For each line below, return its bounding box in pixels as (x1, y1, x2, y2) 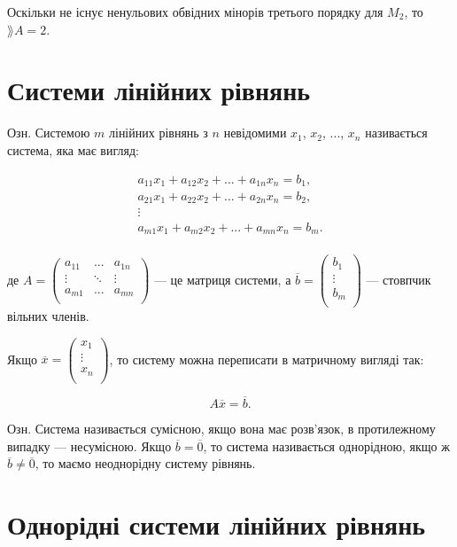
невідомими (223, 123, 287, 142)
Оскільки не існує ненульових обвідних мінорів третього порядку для (7, 3, 383, 20)
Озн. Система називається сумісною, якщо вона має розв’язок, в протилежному (7, 419, 436, 438)
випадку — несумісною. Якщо (7, 436, 172, 455)
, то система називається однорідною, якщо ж (203, 436, 450, 455)
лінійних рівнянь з (109, 123, 208, 142)
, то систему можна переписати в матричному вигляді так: (109, 349, 424, 368)
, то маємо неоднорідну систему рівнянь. (35, 454, 256, 473)
